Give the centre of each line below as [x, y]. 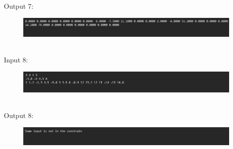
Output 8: [19, 115]
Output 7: [19, 6]
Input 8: [16, 60]
